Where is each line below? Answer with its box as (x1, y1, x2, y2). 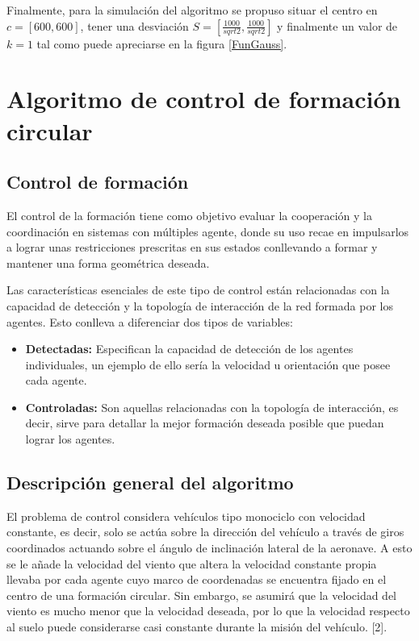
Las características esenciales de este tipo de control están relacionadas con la (6, 281, 390, 298)
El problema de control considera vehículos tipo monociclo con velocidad (6, 507, 366, 524)
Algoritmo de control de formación (6, 82, 401, 115)
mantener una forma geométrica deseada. (6, 254, 210, 271)
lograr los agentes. (25, 431, 115, 447)
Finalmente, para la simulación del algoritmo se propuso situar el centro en (6, 2, 378, 18)
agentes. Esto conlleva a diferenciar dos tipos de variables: (6, 313, 293, 330)
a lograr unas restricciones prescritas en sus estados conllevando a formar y (6, 239, 378, 256)
